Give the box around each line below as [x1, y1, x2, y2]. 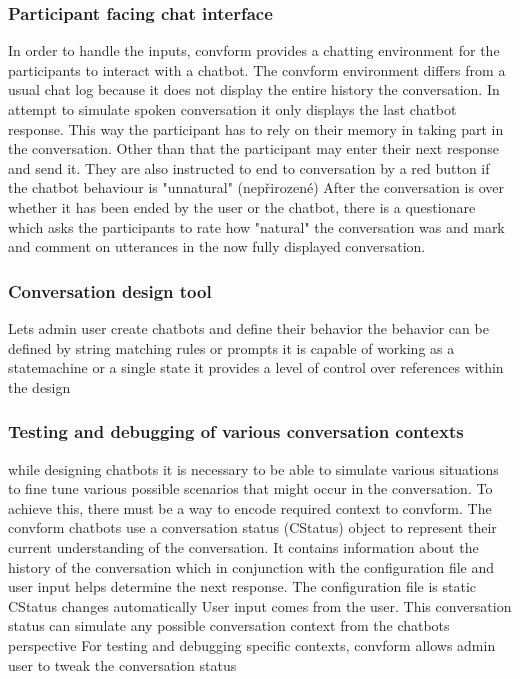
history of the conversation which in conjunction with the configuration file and [8, 556, 495, 577]
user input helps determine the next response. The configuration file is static [8, 576, 477, 597]
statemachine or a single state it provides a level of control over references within [8, 357, 504, 378]
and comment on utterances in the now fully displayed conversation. [8, 236, 426, 257]
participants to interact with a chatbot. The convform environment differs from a [8, 59, 506, 80]
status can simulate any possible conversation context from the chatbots [8, 615, 450, 636]
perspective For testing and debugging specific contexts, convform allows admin [8, 634, 496, 655]
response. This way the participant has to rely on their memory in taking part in [8, 118, 504, 139]
